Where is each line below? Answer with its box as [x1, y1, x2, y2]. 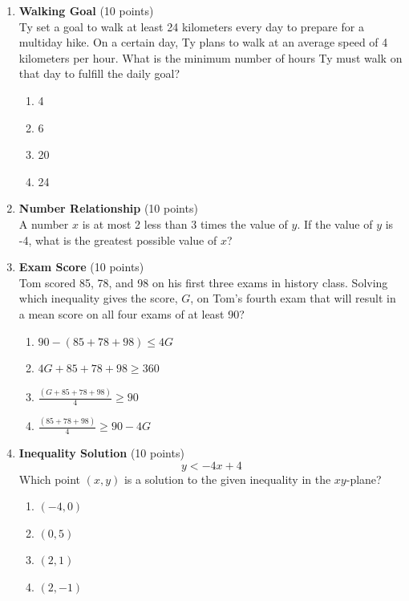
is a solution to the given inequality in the [124, 470, 331, 487]
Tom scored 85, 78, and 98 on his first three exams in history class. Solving [18, 274, 388, 290]
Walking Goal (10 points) [18, 2, 154, 18]
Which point [18, 470, 81, 487]
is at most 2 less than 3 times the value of [82, 215, 288, 232]
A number [18, 215, 69, 232]
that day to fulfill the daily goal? [18, 65, 180, 82]
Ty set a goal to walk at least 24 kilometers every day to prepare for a [18, 18, 364, 35]
